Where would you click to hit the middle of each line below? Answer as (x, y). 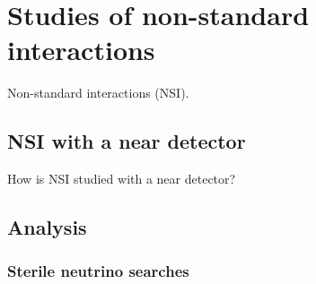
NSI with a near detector (127, 141)
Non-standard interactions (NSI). (98, 93)
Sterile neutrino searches (98, 271)
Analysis (47, 227)
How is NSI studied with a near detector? (122, 179)
